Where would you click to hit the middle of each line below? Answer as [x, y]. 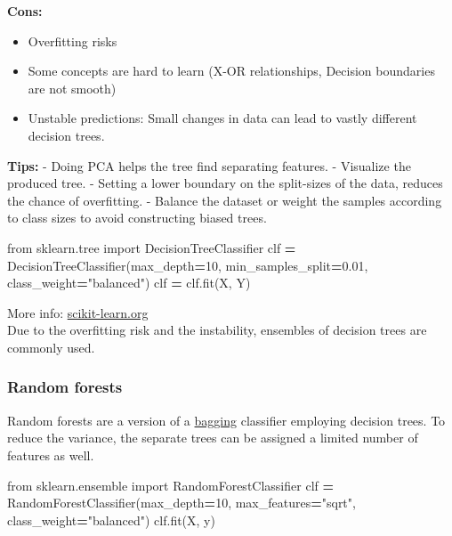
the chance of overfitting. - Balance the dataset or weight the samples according [225, 200]
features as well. [51, 455]
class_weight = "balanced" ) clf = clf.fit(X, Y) [129, 283]
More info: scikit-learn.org [78, 312]
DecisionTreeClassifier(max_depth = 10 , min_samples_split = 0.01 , [188, 265]
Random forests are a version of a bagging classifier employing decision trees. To [226, 420]
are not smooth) [72, 88]
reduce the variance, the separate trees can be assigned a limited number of [213, 438]
